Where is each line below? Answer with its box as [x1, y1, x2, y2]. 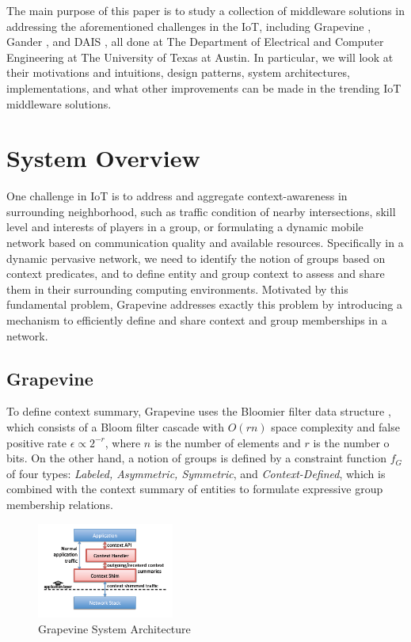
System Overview [6, 142, 200, 174]
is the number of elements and [154, 434, 301, 450]
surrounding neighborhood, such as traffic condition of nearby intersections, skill [6, 203, 396, 219]
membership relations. [6, 496, 113, 512]
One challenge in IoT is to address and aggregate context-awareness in [6, 188, 348, 204]
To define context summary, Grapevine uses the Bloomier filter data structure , [6, 403, 391, 420]
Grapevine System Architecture [38, 621, 191, 637]
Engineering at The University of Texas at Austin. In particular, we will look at [6, 48, 394, 65]
